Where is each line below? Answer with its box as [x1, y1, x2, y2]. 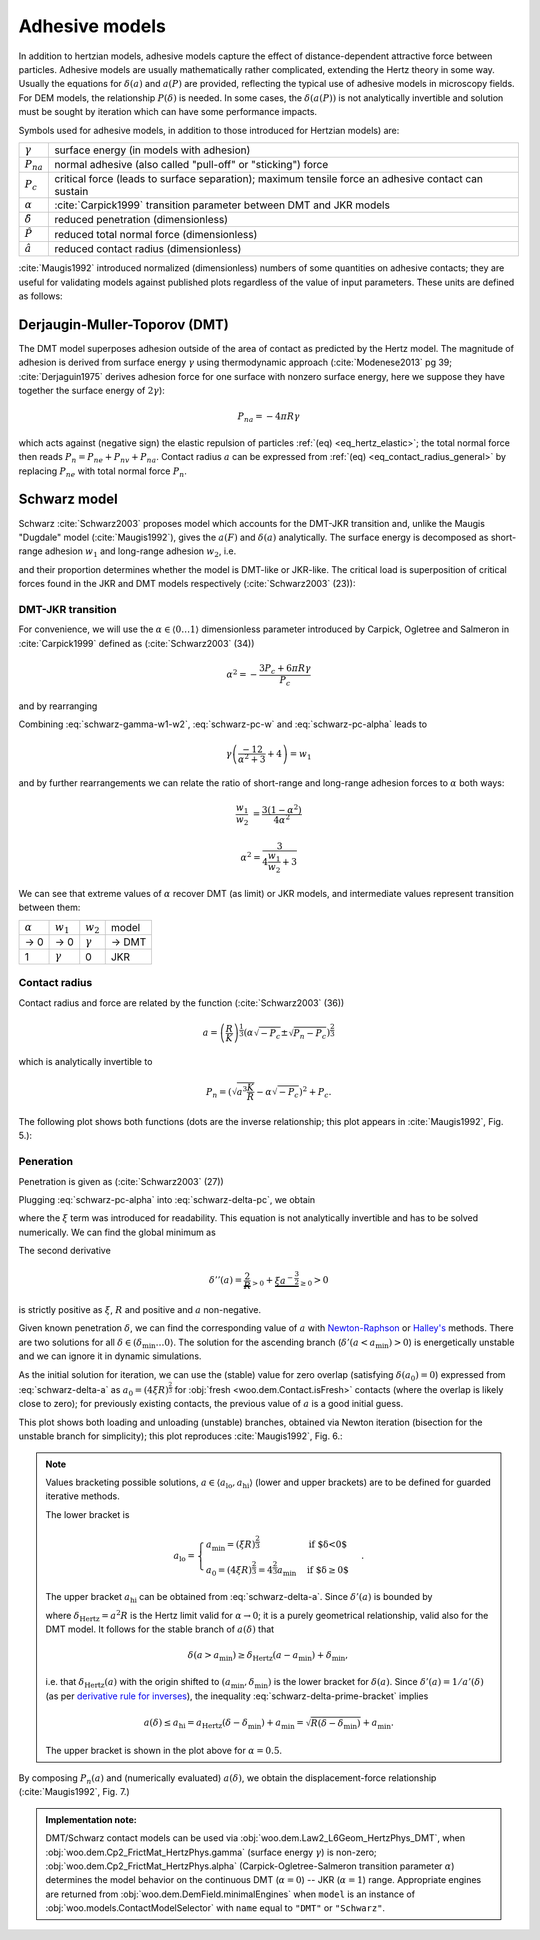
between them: [18, 901, 81, 914]
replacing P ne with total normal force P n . [18, 465, 187, 479]
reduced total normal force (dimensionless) [54, 227, 258, 241]
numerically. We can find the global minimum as [18, 1226, 217, 1238]
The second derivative [18, 1245, 112, 1257]
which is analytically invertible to [18, 1056, 153, 1068]
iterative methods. [45, 1490, 120, 1502]
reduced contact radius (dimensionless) [54, 242, 242, 256]
